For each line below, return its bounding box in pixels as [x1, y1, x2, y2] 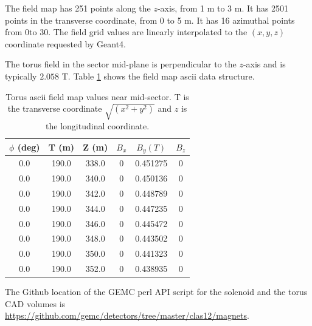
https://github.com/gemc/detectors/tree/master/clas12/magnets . [5, 309, 249, 322]
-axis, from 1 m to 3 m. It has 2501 [157, 2, 289, 14]
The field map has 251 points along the [5, 2, 151, 14]
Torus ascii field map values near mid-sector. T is [5, 90, 189, 103]
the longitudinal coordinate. [46, 119, 150, 132]
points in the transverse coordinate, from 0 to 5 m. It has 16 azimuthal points [5, 13, 295, 26]
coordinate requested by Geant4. [5, 37, 126, 50]
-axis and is [243, 58, 286, 70]
